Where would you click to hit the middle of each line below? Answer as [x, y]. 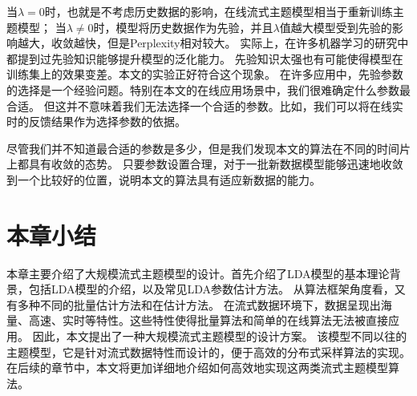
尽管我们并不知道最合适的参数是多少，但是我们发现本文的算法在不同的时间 [203, 148]
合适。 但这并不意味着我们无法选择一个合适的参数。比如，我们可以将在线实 [205, 105]
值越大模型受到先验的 [336, 27]
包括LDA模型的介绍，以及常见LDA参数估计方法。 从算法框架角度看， [211, 289]
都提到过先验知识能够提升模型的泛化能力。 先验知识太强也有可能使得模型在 [205, 58]
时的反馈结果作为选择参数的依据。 [96, 121]
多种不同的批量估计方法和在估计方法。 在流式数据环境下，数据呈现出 [199, 304]
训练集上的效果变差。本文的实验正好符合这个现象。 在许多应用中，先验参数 [205, 74]
